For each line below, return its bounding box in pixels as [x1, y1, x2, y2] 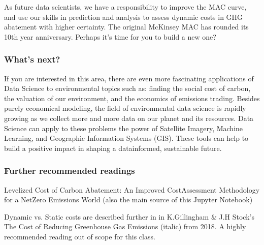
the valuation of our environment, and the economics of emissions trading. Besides [4, 93, 260, 103]
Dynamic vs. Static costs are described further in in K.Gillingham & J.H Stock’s [4, 211, 254, 222]
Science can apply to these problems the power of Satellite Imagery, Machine [4, 122, 243, 133]
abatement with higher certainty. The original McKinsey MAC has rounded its [4, 21, 249, 32]
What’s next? [4, 53, 60, 66]
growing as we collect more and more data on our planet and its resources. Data [4, 112, 254, 123]
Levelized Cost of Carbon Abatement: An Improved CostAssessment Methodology [4, 184, 260, 195]
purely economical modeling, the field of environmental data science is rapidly [4, 103, 246, 113]
